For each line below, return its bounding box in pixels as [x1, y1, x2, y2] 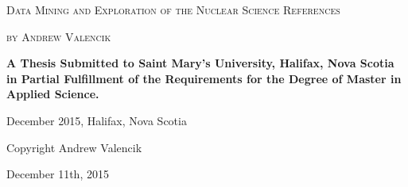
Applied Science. [6, 86, 99, 102]
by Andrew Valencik [6, 28, 111, 44]
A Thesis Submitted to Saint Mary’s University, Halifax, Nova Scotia [6, 55, 394, 71]
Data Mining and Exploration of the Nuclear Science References [6, 2, 340, 17]
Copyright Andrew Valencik [6, 139, 142, 155]
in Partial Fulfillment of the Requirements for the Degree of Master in [6, 70, 402, 86]
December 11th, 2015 [6, 166, 109, 182]
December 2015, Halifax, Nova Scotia [6, 112, 187, 128]
